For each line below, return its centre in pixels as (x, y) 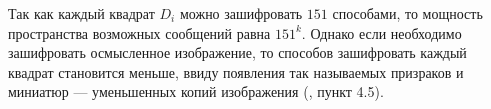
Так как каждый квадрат (81, 13)
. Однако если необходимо (381, 32)
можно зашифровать (241, 13)
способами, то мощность (407, 13)
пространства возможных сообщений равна (139, 32)
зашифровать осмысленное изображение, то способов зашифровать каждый (237, 52)
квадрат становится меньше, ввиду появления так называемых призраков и (236, 71)
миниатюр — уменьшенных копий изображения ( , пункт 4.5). (196, 91)
